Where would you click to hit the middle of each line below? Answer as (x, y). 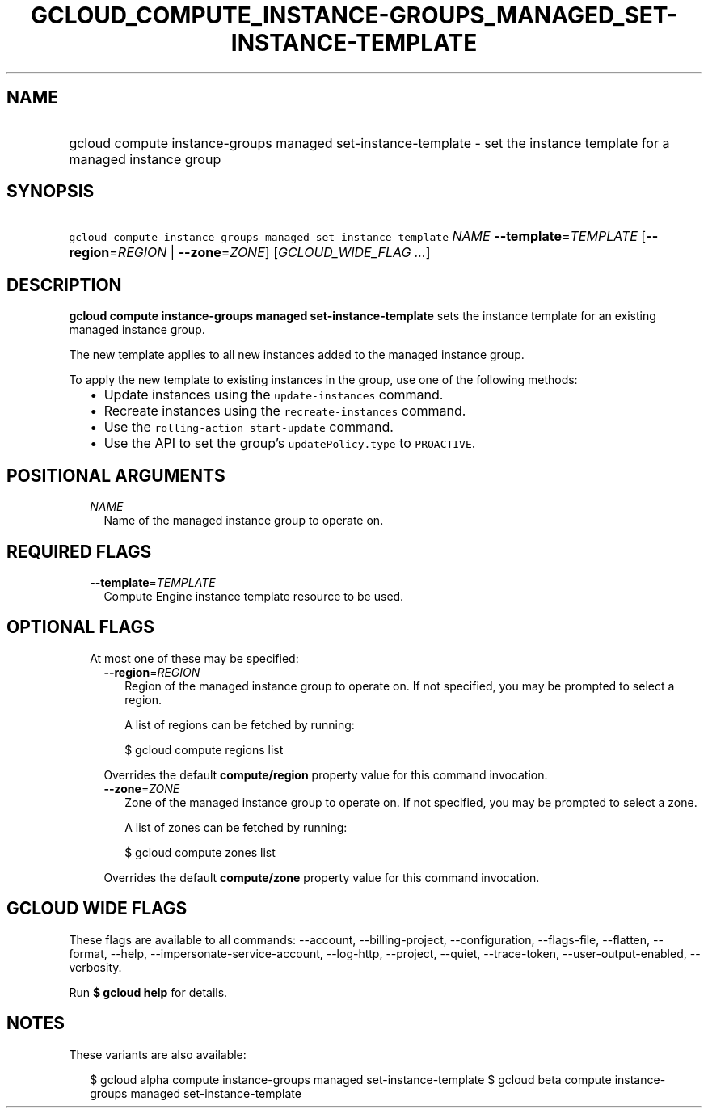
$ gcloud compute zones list (200, 852)
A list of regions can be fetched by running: (240, 724)
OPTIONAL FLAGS (80, 627)
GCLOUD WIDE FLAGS (97, 909)
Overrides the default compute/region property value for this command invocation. (326, 774)
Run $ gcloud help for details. (148, 992)
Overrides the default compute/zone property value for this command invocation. (322, 877)
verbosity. (95, 967)
